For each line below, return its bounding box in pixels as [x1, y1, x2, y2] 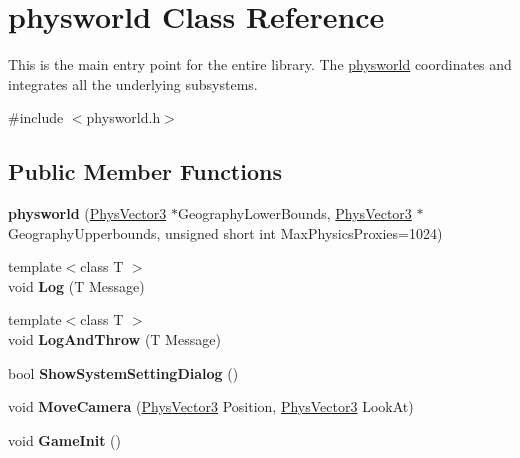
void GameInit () [8, 429, 121, 450]
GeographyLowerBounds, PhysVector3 [177, 203, 412, 224]
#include [8, 107, 64, 128]
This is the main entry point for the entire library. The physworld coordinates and [8, 54, 512, 75]
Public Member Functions [8, 156, 282, 187]
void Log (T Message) [8, 275, 145, 296]
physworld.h [86, 107, 161, 128]
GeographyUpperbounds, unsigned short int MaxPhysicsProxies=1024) [8, 222, 443, 243]
